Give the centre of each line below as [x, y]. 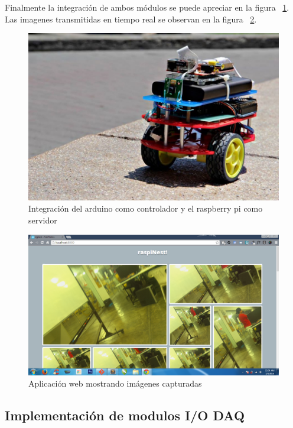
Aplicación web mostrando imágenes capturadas [115, 383]
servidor [43, 220]
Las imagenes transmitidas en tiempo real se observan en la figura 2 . [131, 19]
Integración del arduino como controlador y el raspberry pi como [146, 208]
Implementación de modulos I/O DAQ [125, 415]
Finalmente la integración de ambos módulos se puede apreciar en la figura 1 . [147, 7]
